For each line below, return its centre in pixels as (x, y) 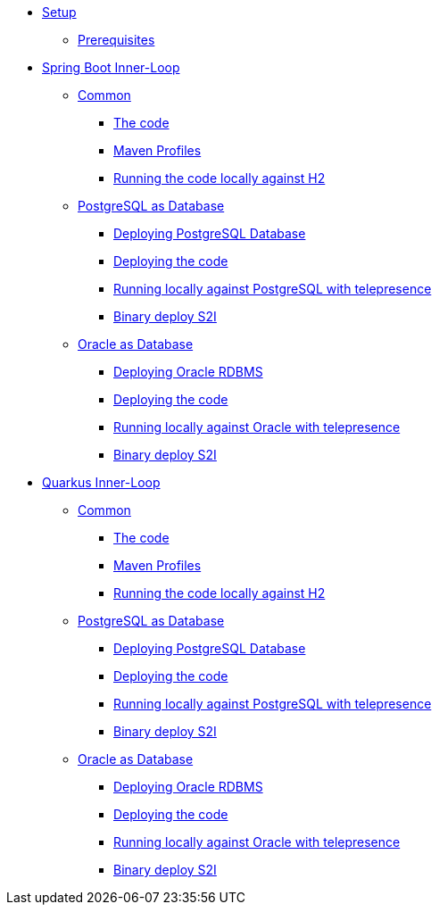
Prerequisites (116, 40)
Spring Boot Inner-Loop (111, 67)
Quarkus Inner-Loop (101, 482)
